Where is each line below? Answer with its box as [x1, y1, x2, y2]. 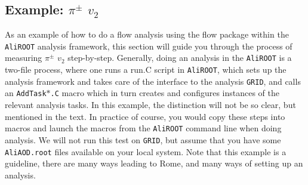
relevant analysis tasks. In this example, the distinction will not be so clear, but [5, 98, 296, 111]
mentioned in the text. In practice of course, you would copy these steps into [5, 110, 285, 122]
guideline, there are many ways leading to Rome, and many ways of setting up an [5, 157, 303, 169]
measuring [5, 51, 42, 64]
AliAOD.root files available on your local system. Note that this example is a [5, 145, 287, 158]
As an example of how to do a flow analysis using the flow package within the [5, 28, 289, 41]
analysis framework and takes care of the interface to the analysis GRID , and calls [5, 75, 301, 87]
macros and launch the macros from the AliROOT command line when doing [5, 122, 282, 134]
